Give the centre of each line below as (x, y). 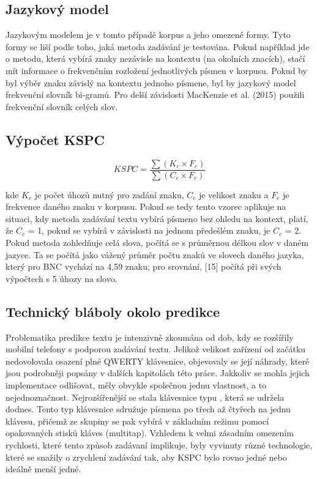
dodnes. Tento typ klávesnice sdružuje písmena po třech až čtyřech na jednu (148, 409)
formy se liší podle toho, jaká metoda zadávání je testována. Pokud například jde (158, 46)
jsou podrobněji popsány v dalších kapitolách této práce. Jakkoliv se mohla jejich (158, 373)
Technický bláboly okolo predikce (113, 311)
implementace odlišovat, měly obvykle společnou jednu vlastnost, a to (136, 384)
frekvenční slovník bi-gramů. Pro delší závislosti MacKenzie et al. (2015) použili (155, 95)
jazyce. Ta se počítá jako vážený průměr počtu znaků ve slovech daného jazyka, (155, 254)
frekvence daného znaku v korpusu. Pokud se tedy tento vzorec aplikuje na (146, 206)
